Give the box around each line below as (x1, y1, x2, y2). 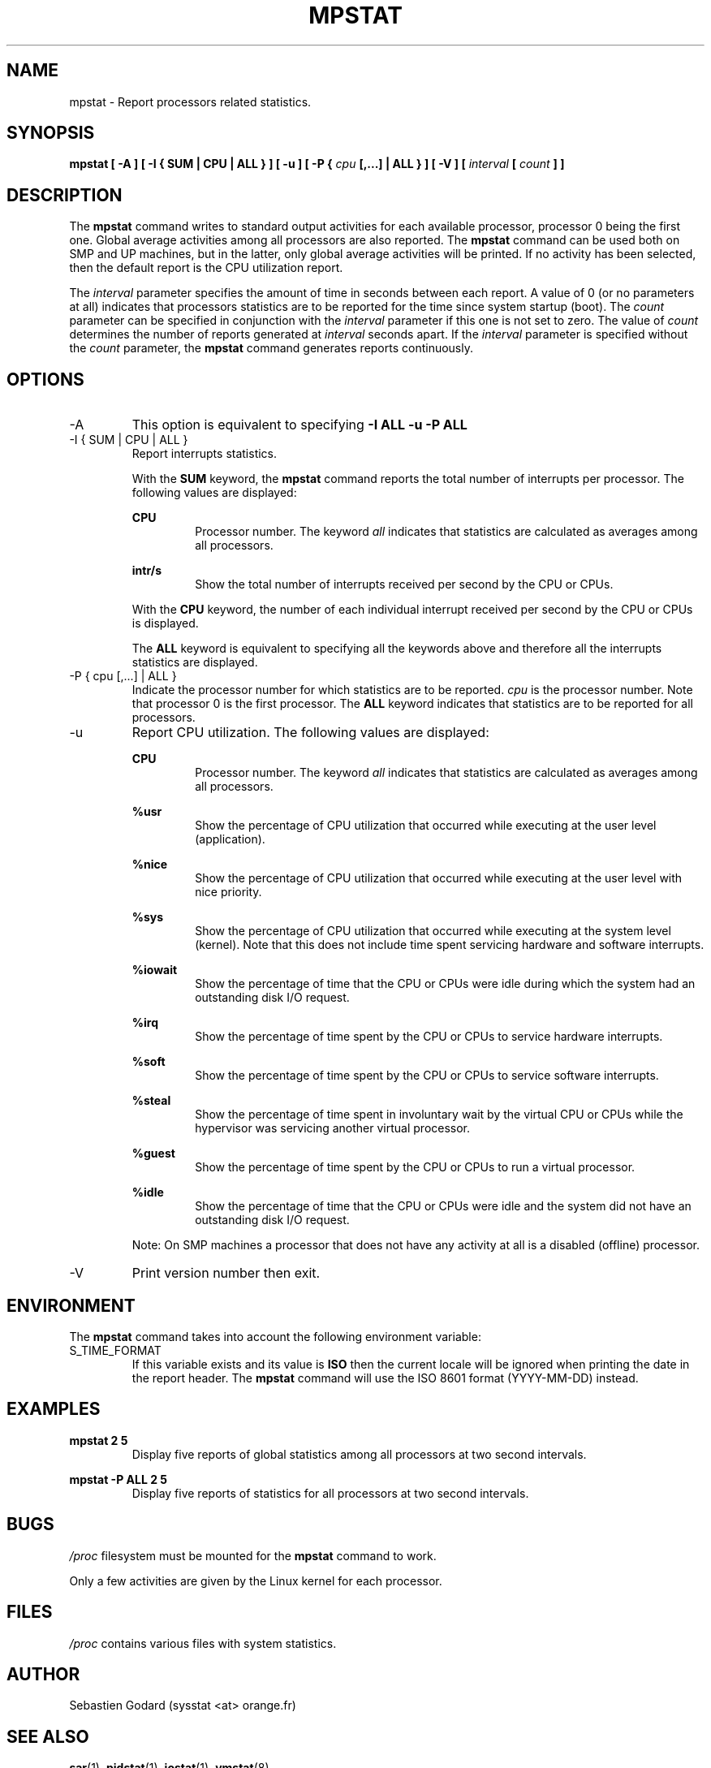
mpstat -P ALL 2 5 (69, 1472, 167, 1486)
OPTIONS (6, 369, 84, 390)
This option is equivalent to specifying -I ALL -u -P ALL (131, 416, 468, 433)
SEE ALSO (6, 1726, 89, 1747)
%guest (131, 1146, 175, 1161)
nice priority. (195, 885, 262, 899)
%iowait (131, 963, 178, 977)
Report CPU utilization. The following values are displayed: (131, 724, 489, 741)
